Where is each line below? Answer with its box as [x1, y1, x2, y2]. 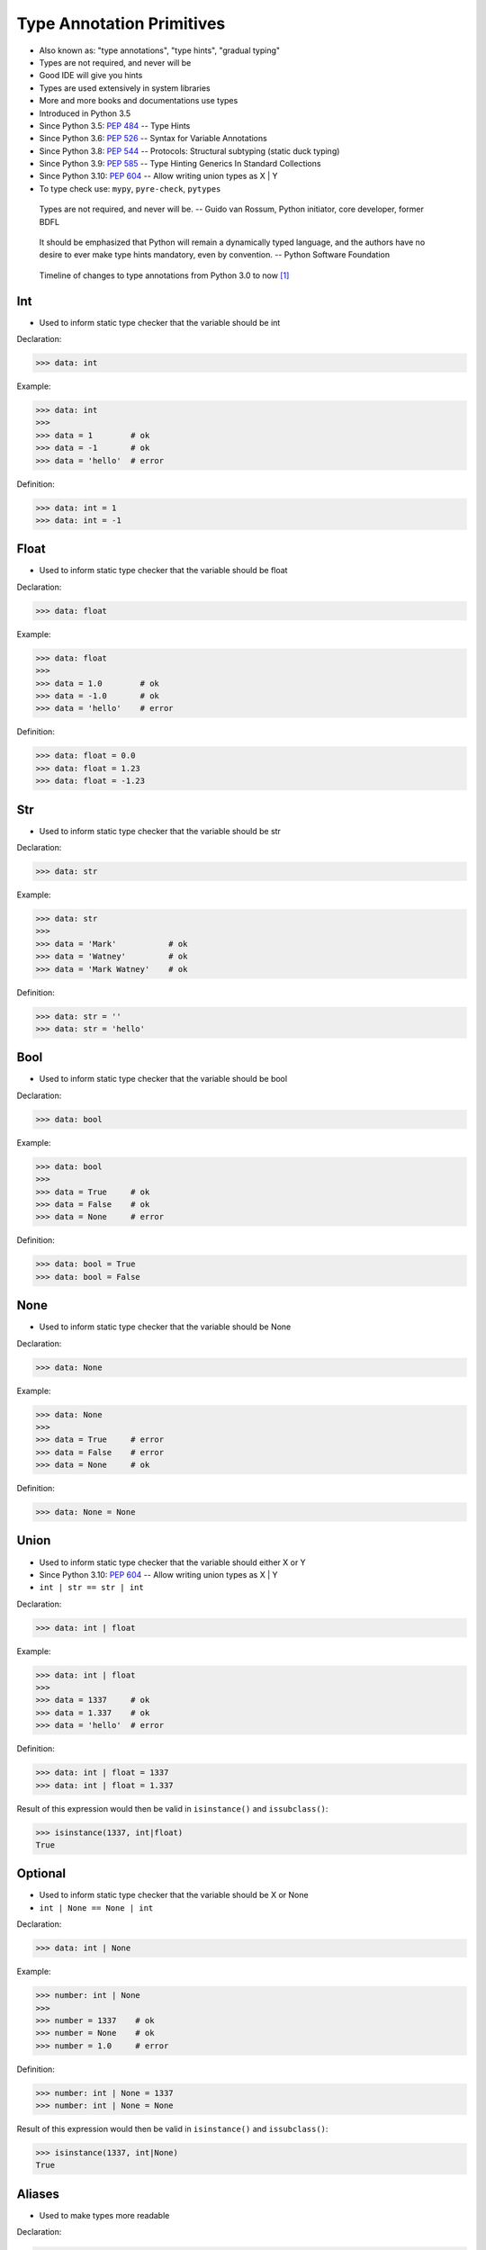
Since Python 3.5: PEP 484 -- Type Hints [39, 120, 191, 130]
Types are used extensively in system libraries [39, 82, 211, 94]
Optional [16, 1866, 67, 1881]
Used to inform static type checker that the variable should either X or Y [39, 1557, 306, 1568]
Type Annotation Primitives [16, 13, 226, 33]
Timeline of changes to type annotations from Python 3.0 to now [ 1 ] [39, 270, 290, 281]
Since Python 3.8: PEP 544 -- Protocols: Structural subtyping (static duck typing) [39, 145, 340, 157]
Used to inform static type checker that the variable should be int [39, 317, 281, 328]
